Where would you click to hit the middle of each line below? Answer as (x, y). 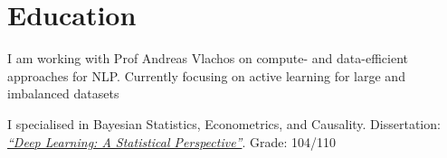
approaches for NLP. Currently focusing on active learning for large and (206, 75)
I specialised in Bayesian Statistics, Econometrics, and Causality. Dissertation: (224, 123)
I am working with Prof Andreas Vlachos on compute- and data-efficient (208, 58)
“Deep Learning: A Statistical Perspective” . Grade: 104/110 (172, 141)
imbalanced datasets (63, 93)
